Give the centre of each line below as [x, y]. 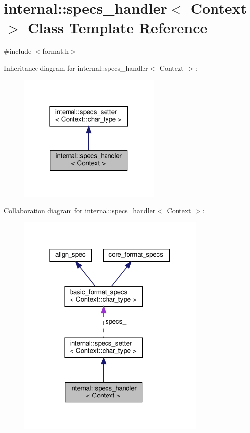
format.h [56, 51]
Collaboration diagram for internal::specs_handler [80, 210]
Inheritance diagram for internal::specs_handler [76, 67]
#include [18, 51]
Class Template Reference [118, 27]
